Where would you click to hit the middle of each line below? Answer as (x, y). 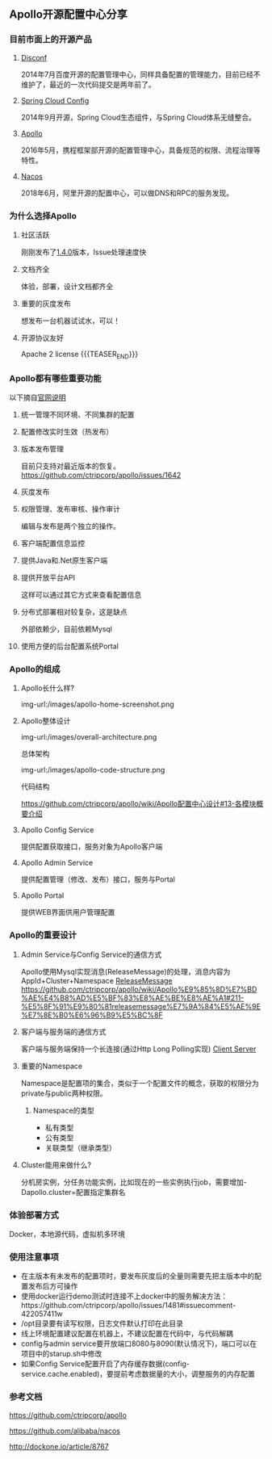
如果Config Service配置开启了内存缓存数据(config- (105, 1364)
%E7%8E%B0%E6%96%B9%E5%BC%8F (92, 1015)
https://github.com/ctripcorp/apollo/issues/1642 (101, 476)
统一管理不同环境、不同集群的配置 (77, 415)
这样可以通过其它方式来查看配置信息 (81, 595)
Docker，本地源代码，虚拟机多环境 (67, 1234)
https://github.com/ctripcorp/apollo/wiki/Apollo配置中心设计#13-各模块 (138, 804)
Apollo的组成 (35, 669)
